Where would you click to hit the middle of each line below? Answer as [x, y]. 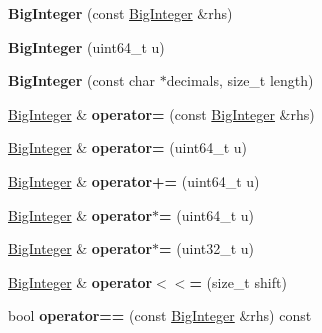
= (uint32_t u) [207, 248]
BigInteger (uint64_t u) [86, 46]
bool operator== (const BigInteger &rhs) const [160, 315]
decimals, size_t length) [240, 80]
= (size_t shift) [238, 281]
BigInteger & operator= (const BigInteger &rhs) [161, 113]
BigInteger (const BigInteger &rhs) [120, 13]
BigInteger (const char [82, 80]
